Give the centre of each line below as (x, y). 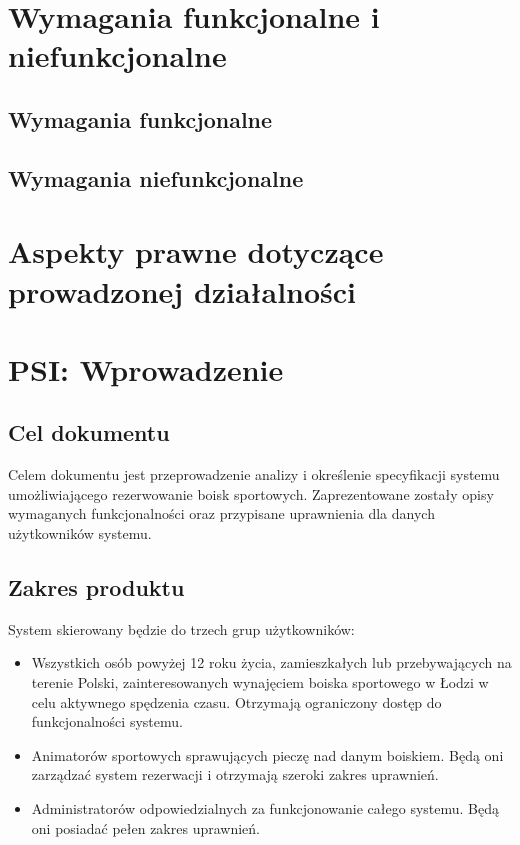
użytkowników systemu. (80, 533)
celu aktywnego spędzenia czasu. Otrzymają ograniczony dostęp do (236, 701)
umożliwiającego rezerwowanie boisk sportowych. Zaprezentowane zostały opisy (251, 493)
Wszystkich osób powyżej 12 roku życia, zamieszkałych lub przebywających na (271, 662)
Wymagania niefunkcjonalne (156, 177)
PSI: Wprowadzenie (146, 368)
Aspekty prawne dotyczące (196, 251)
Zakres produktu (96, 587)
